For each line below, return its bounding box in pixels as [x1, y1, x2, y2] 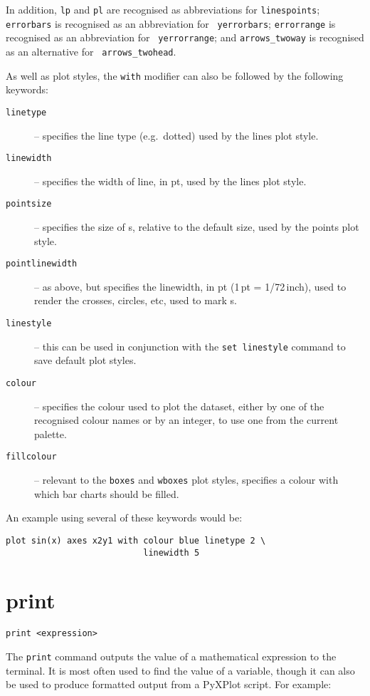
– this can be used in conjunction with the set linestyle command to [34, 338, 346, 353]
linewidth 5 [143, 547, 200, 558]
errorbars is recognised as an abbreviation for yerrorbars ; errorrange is [6, 16, 336, 31]
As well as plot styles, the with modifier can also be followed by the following [6, 68, 344, 83]
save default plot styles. [34, 353, 137, 368]
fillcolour [6, 452, 57, 462]
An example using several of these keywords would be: [6, 510, 243, 525]
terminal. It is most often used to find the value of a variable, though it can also [6, 663, 355, 677]
